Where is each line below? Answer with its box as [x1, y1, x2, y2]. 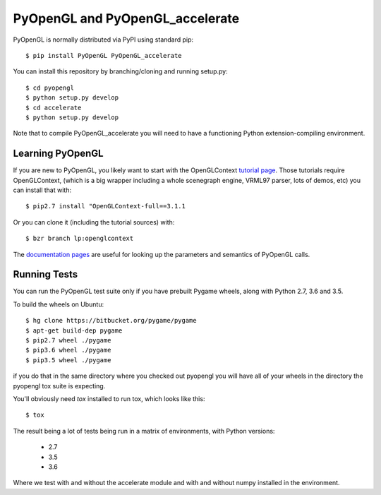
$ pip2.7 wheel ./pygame [25, 336, 111, 344]
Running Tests [13, 268, 78, 280]
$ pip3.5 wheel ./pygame [25, 356, 111, 364]
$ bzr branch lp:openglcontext [25, 234, 134, 243]
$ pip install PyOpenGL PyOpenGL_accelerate [25, 52, 183, 59]
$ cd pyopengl [25, 83, 74, 92]
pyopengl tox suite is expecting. [13, 381, 106, 390]
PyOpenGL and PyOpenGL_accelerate [13, 11, 240, 26]
